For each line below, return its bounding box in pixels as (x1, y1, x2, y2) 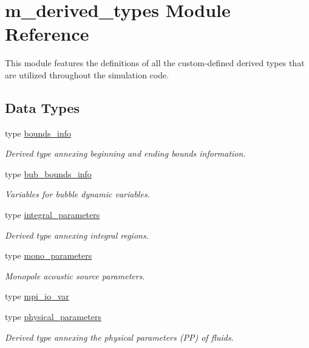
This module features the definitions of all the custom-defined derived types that (5, 56, 305, 69)
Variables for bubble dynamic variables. (5, 188, 150, 200)
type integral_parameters (5, 208, 100, 221)
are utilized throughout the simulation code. (5, 68, 169, 81)
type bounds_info (5, 126, 72, 139)
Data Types (5, 98, 80, 117)
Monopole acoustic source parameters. (5, 269, 145, 282)
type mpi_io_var (5, 290, 69, 302)
